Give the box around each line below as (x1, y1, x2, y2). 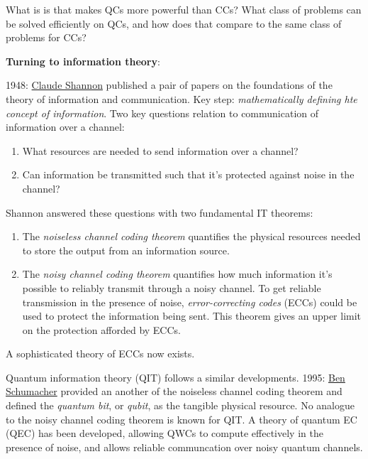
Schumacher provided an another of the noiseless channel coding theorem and (6, 384, 342, 399)
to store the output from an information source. (22, 242, 230, 257)
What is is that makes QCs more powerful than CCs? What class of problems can (6, 2, 362, 16)
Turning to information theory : (6, 53, 160, 68)
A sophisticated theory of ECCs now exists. (6, 346, 195, 361)
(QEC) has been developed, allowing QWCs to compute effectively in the (6, 426, 323, 441)
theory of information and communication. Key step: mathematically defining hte (6, 91, 357, 106)
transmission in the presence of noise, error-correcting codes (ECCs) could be (22, 294, 357, 309)
